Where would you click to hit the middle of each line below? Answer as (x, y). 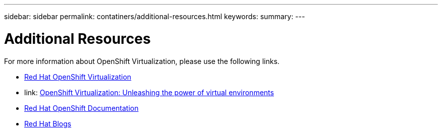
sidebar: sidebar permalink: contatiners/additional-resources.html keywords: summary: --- (155, 16)
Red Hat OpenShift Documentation (81, 108)
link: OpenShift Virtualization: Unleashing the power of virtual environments (149, 92)
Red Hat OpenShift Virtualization (78, 77)
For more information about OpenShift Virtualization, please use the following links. (142, 61)
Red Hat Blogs (48, 123)
